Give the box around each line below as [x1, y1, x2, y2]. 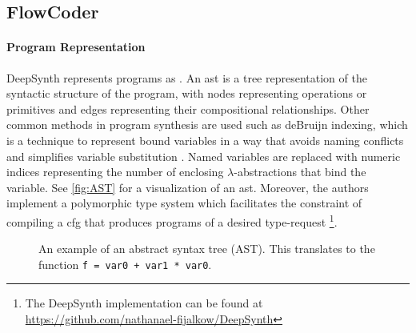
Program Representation [6, 38, 146, 55]
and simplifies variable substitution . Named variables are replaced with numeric [6, 147, 401, 164]
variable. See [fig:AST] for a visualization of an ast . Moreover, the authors [6, 179, 369, 195]
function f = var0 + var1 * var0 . [38, 255, 212, 272]
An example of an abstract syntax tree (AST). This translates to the [38, 240, 375, 257]
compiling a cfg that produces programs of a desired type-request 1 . [6, 211, 338, 230]
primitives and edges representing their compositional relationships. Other [6, 100, 370, 117]
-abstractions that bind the [234, 163, 366, 180]
